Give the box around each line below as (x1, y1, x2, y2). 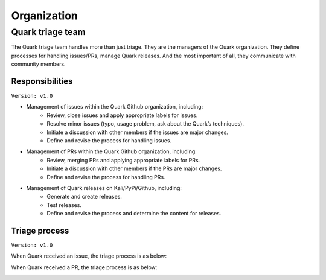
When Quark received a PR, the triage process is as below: (11, 263, 158, 271)
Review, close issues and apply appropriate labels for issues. (46, 112, 198, 119)
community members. (11, 60, 66, 68)
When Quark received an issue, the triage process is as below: (11, 252, 167, 259)
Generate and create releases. (46, 193, 122, 200)
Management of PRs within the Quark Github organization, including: (26, 148, 197, 155)
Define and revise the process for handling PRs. (46, 173, 165, 180)
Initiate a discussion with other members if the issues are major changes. (46, 129, 229, 136)
